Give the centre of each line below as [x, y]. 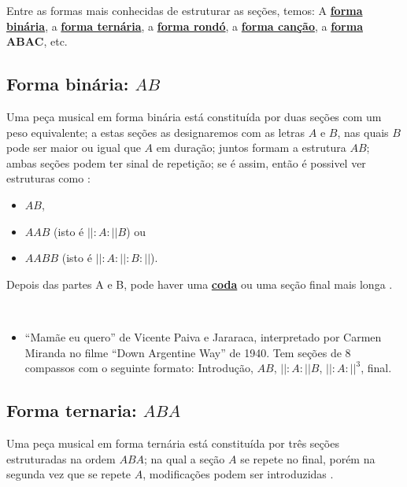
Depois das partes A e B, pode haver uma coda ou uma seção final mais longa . [200, 284]
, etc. [55, 41]
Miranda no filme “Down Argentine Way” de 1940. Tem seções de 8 [188, 352]
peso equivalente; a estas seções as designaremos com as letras [156, 132]
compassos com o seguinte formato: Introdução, [139, 368]
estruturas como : [48, 178]
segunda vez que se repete [69, 474]
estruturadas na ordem [61, 458]
